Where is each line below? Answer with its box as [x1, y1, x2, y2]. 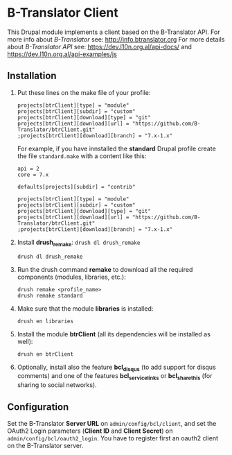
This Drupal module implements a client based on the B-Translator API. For [7, 28, 220, 36]
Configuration [7, 401, 69, 413]
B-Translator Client [7, 5, 119, 21]
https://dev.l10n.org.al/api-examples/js [7, 50, 118, 58]
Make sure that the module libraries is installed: [17, 304, 154, 313]
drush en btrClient [17, 350, 74, 358]
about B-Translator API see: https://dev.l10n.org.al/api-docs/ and [7, 42, 192, 51]
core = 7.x [17, 171, 49, 178]
